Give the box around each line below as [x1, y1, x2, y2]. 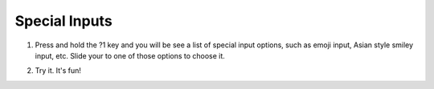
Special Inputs [14, 12, 113, 30]
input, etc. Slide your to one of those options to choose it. [35, 51, 225, 60]
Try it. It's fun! [35, 66, 82, 75]
